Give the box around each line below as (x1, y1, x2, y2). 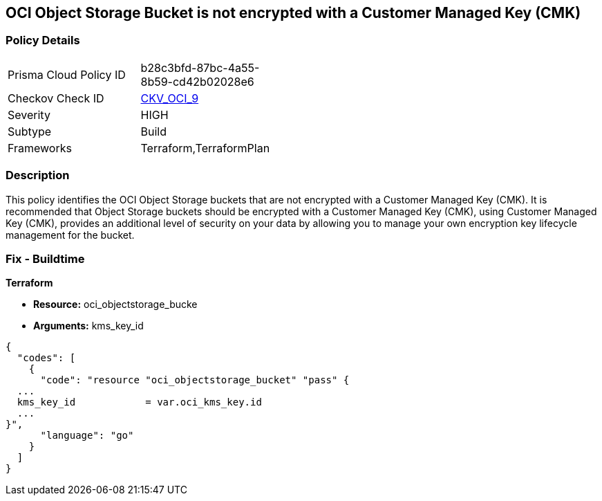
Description (6, 168, 70, 183)
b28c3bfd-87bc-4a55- (140, 60, 260, 75)
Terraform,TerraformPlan (140, 140, 270, 155)
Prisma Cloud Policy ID (8, 67, 126, 82)
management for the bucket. (6, 228, 135, 241)
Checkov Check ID (8, 91, 104, 105)
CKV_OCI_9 (140, 91, 199, 105)
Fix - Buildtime (6, 251, 85, 266)
